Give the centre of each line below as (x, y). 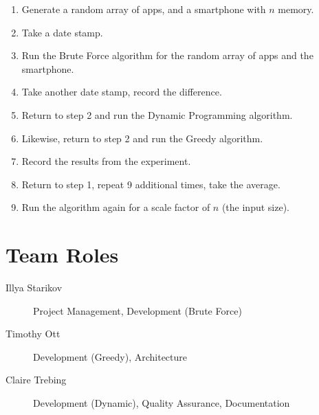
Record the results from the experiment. (106, 161)
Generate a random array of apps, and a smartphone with (144, 9)
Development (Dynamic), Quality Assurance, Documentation (162, 403)
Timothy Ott (33, 334)
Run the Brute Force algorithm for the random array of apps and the (167, 55)
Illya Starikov (34, 288)
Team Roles (62, 255)
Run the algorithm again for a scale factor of (116, 207)
